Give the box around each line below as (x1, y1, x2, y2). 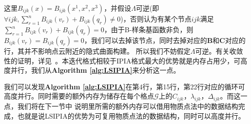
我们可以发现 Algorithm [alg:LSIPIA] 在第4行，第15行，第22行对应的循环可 (4, 81, 245, 91)
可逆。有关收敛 (195, 46, 243, 56)
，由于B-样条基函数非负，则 (104, 24, 193, 34)
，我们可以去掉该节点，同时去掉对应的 (84, 35, 207, 45)
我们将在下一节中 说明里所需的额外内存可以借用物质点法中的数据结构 (17, 101, 238, 111)
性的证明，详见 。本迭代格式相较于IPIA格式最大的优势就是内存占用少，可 (4, 55, 241, 65)
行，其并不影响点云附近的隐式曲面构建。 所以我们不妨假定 (4, 46, 191, 56)
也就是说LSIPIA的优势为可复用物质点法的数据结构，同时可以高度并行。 (17, 110, 245, 121)
